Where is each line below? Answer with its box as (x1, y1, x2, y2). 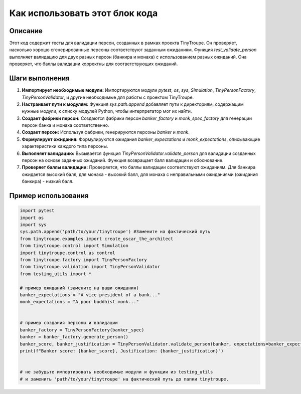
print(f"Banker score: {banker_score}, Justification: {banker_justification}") (20, 348, 224, 354)
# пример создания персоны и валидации (20, 320, 118, 326)
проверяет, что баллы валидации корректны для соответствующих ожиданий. (9, 61, 178, 67)
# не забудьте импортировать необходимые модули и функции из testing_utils (20, 369, 213, 375)
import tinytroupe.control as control (20, 250, 115, 256)
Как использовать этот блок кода (9, 8, 158, 19)
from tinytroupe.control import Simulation (20, 243, 129, 249)
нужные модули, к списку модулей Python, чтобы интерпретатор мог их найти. (22, 108, 192, 114)
